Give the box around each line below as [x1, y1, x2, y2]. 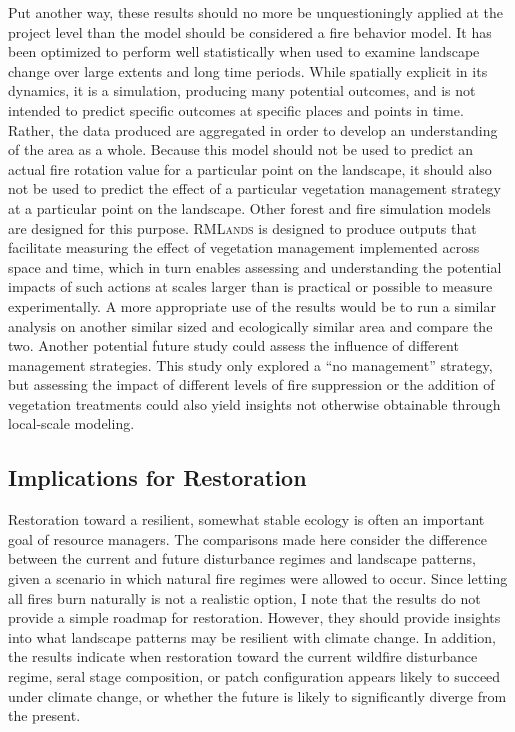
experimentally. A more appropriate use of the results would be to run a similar [8, 295, 496, 316]
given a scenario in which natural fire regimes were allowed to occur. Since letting [8, 568, 508, 589]
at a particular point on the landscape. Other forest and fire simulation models [8, 197, 491, 218]
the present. [8, 705, 81, 726]
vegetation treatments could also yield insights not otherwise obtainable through [8, 393, 501, 414]
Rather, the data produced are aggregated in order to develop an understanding [8, 119, 498, 140]
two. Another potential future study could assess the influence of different [8, 335, 459, 356]
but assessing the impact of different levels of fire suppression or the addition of [8, 374, 495, 395]
